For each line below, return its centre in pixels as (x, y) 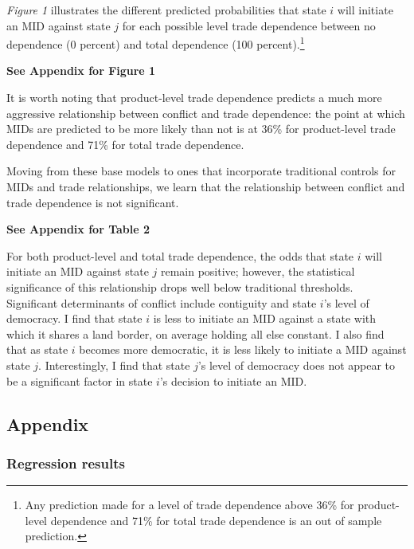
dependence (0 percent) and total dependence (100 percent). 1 (156, 43)
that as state (37, 349)
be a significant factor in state (80, 380)
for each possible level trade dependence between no (249, 25)
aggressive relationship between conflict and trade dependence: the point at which (206, 113)
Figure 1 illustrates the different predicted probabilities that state (166, 10)
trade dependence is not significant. (93, 202)
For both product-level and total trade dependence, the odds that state (180, 255)
